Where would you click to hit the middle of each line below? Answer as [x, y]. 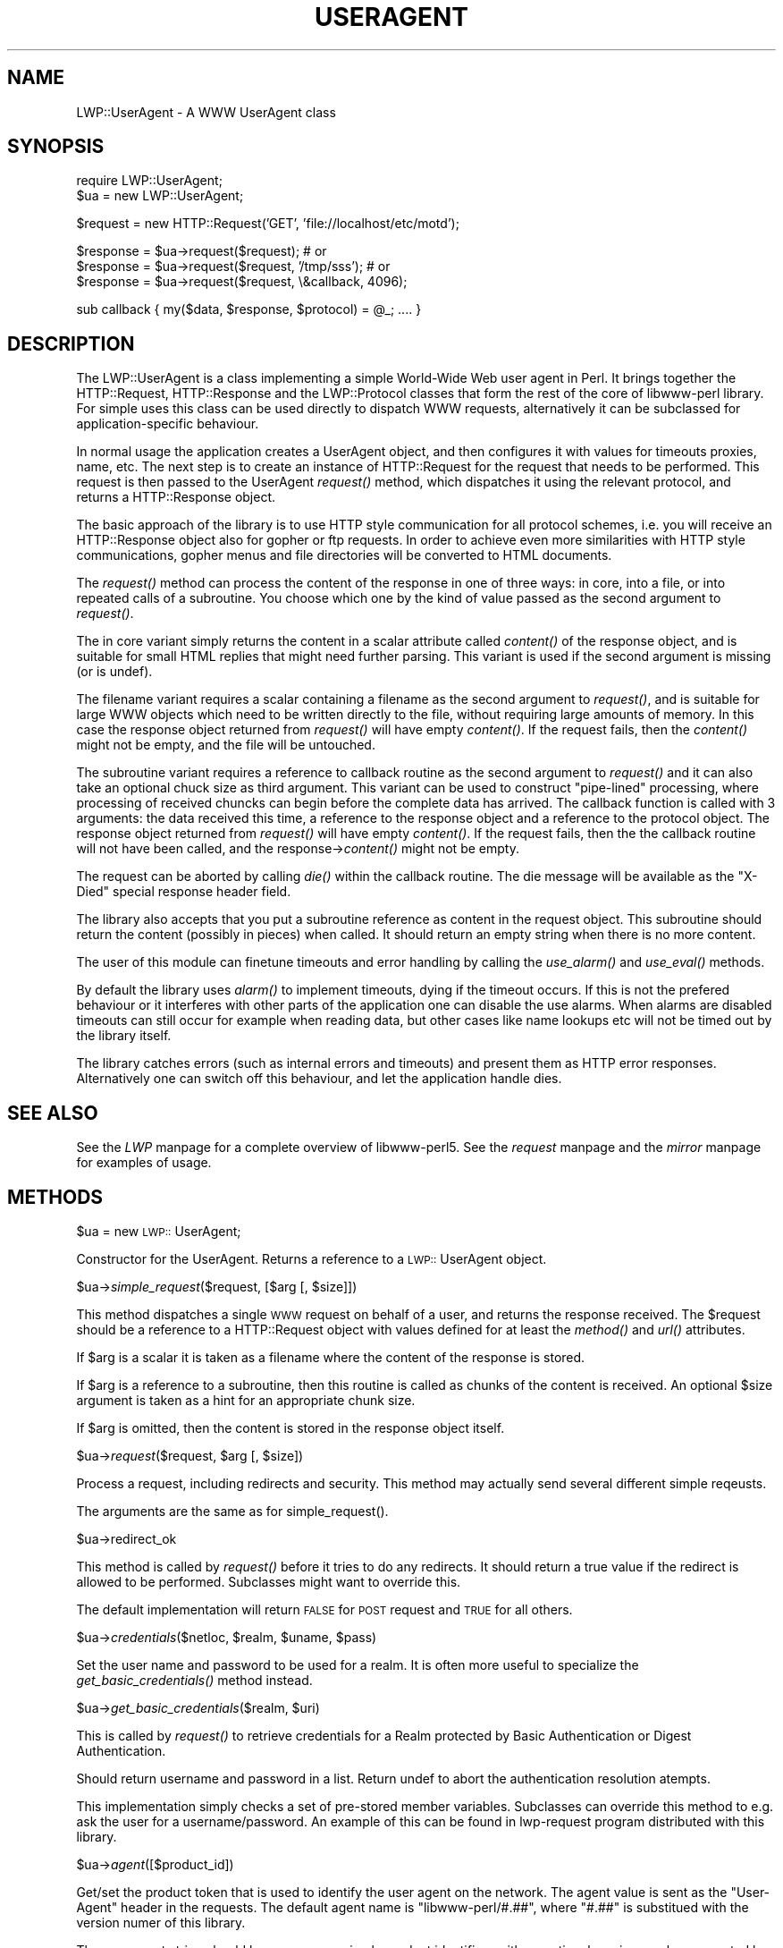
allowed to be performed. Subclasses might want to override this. [269, 1581]
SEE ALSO [53, 1113]
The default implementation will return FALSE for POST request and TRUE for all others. [324, 1609]
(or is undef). [114, 672]
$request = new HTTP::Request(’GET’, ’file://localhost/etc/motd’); [268, 224]
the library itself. [124, 1036]
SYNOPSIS [56, 147]
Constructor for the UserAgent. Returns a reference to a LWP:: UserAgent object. [312, 1258]
